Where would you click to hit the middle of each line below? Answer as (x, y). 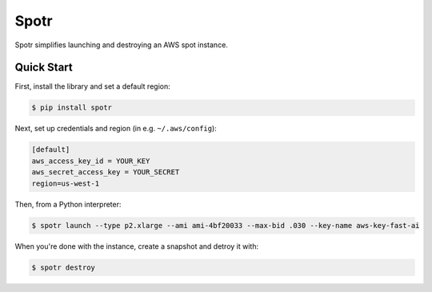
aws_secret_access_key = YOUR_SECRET (106, 172)
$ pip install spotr (72, 108)
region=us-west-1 (66, 183)
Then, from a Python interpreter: (68, 204)
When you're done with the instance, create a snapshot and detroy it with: (137, 246)
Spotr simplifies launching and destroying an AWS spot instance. (121, 45)
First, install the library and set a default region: (93, 86)
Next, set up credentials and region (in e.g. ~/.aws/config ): (116, 129)
